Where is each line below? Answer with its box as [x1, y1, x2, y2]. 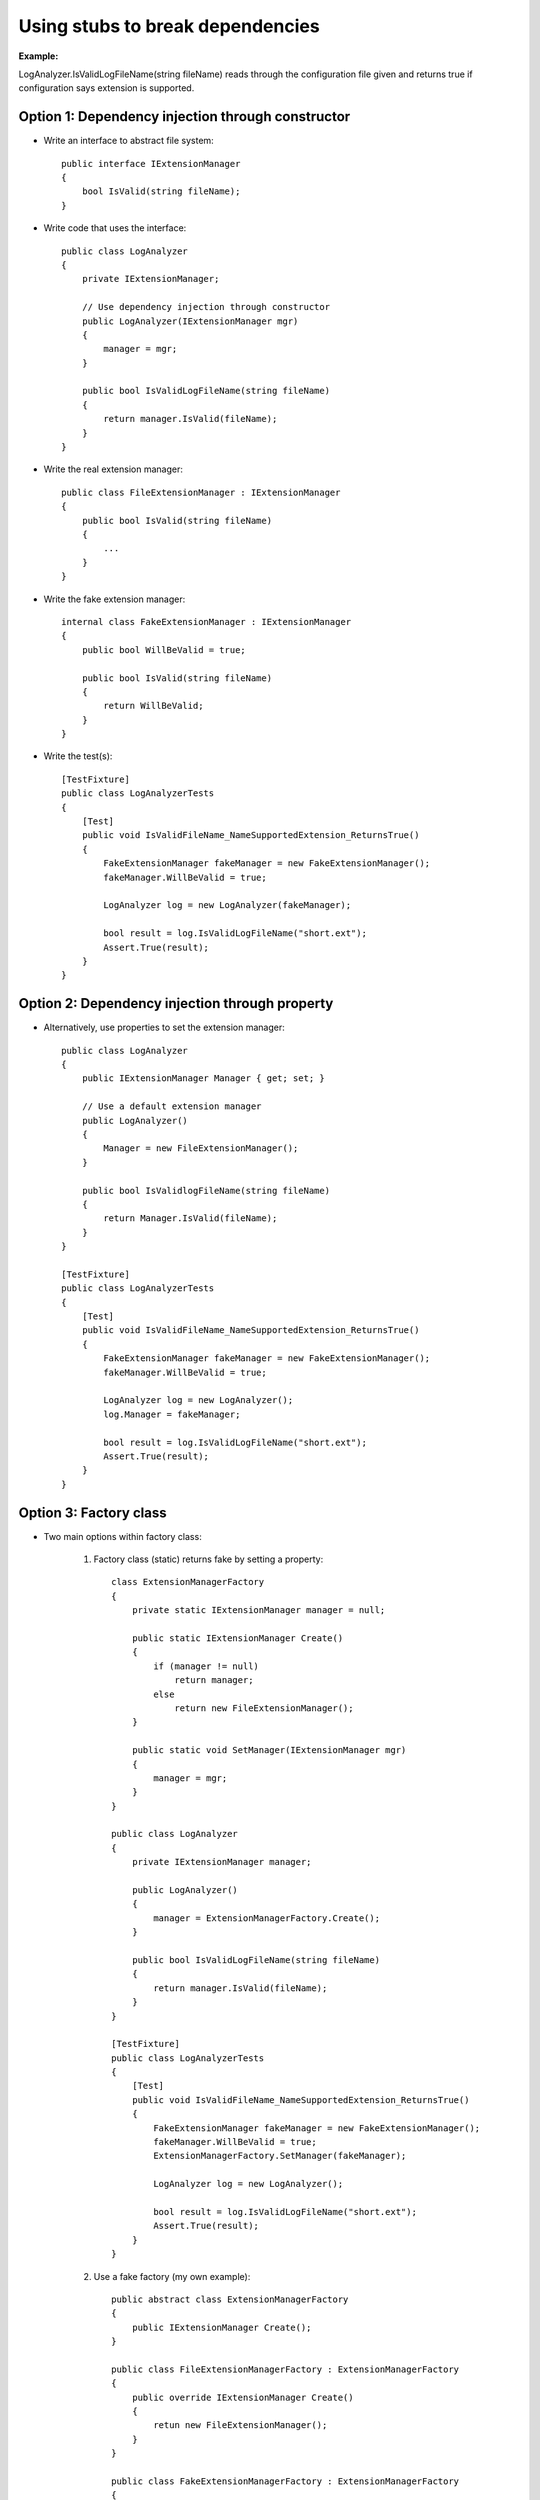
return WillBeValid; [103, 700, 204, 712]
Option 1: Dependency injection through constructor [18, 108, 351, 125]
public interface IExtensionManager [61, 158, 241, 169]
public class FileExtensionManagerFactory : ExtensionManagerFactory [111, 2363, 460, 2375]
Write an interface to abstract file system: [43, 135, 214, 147]
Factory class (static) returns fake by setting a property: [93, 1553, 324, 1565]
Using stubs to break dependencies [18, 15, 320, 37]
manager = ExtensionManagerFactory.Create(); [153, 1912, 380, 1924]
